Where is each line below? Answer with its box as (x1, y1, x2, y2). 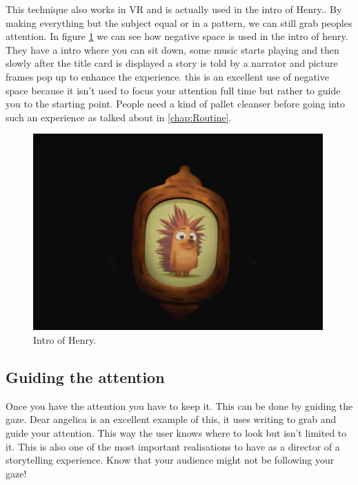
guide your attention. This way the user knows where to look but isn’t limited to (6, 425, 347, 440)
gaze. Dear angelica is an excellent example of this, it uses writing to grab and (6, 412, 337, 426)
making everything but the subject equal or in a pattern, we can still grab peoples (6, 15, 352, 30)
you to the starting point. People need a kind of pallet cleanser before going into (6, 96, 346, 111)
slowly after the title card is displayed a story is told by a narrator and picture (6, 56, 338, 70)
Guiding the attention (6, 366, 165, 387)
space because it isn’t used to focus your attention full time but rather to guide (6, 83, 341, 97)
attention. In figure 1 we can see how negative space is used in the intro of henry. (6, 29, 348, 43)
